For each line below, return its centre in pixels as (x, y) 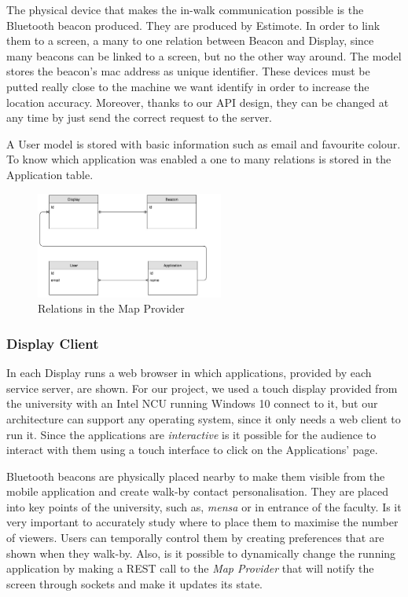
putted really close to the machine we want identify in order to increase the (188, 86)
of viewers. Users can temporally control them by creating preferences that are (195, 538)
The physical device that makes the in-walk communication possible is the (185, 9)
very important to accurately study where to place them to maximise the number (202, 522)
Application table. (50, 174)
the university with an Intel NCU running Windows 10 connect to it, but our (192, 403)
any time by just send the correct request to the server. (140, 117)
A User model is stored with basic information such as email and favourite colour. (204, 143)
